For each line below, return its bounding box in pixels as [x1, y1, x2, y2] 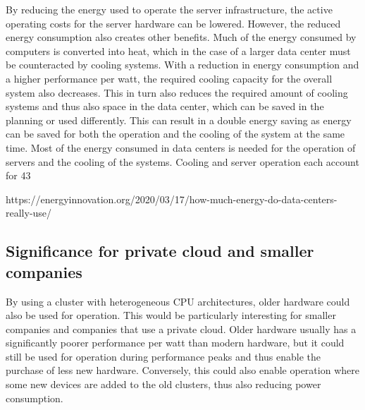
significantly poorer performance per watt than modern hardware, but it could [6, 335, 345, 350]
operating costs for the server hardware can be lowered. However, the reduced [6, 16, 341, 30]
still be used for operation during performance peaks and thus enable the [6, 349, 321, 363]
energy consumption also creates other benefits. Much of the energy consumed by [6, 30, 357, 44]
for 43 [6, 168, 31, 183]
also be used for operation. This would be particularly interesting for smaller [6, 308, 336, 322]
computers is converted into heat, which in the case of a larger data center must [6, 43, 351, 58]
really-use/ [6, 205, 52, 220]
